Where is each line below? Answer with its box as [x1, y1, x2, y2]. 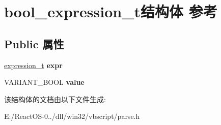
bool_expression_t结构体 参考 [4, 1, 217, 22]
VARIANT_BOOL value [4, 77, 85, 87]
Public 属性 [4, 36, 64, 51]
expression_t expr [4, 59, 63, 70]
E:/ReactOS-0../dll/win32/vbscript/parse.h [4, 111, 140, 121]
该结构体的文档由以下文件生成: [4, 93, 106, 104]
